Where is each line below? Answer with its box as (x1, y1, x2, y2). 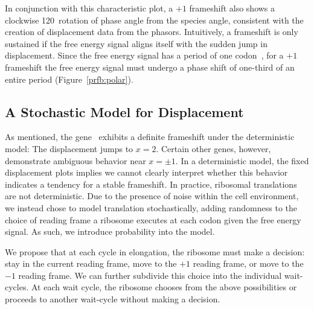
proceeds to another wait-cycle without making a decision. (5, 293, 220, 305)
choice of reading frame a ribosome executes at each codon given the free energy (5, 213, 301, 226)
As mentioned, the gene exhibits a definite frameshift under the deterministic (5, 130, 295, 143)
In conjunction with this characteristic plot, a (5, 2, 173, 14)
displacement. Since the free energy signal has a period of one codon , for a (5, 49, 284, 62)
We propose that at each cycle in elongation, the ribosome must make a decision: (5, 245, 305, 258)
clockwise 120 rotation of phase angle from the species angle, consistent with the (5, 13, 304, 26)
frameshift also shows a (189, 2, 275, 14)
